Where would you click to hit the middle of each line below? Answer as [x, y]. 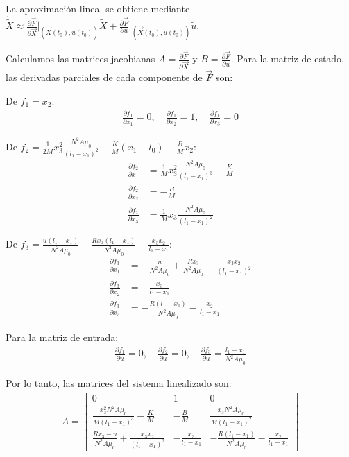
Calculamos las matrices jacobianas [80, 59]
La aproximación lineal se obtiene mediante [98, 8]
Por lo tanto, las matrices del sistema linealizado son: [119, 383]
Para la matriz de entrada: [62, 337]
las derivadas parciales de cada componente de [104, 77]
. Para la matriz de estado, [288, 59]
